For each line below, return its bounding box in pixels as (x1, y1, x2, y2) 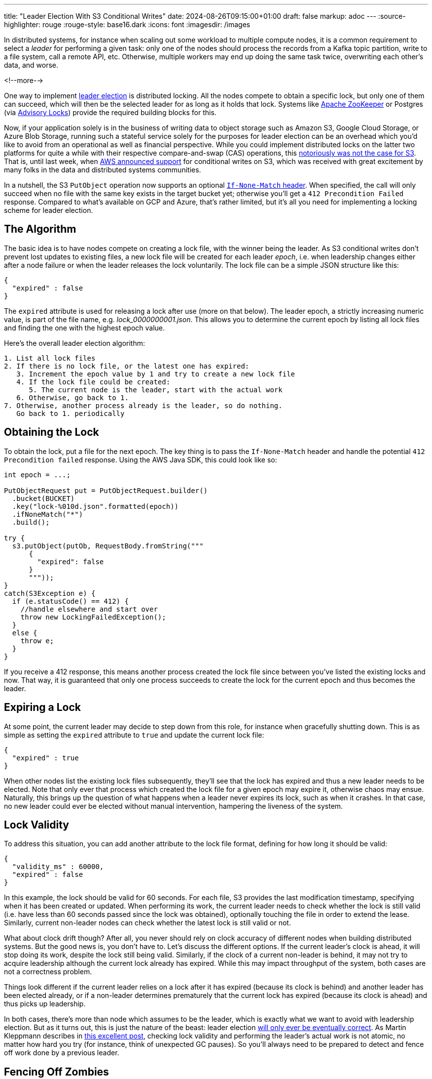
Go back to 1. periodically (16, 409, 125, 417)
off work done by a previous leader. (4, 1048, 119, 1057)
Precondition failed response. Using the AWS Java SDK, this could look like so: (4, 455, 277, 464)
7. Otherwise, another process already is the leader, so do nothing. (4, 401, 283, 410)
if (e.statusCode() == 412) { (12, 597, 129, 605)
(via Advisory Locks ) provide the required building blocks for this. (4, 108, 216, 117)
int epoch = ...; (4, 470, 71, 479)
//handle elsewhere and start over (20, 605, 158, 613)
